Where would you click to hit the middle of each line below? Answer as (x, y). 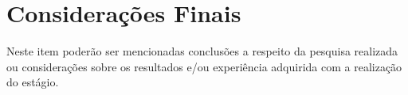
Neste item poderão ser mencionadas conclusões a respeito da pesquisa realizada (202, 51)
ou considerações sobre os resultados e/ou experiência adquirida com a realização (204, 66)
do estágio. (33, 82)
